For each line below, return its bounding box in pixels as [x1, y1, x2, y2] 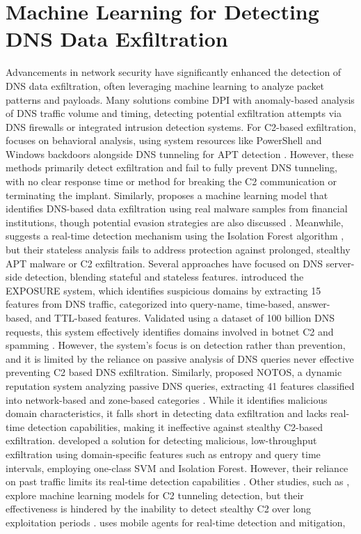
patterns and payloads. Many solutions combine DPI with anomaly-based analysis [6, 92, 355, 107]
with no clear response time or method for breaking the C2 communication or [6, 174, 337, 189]
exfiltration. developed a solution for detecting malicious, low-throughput [6, 433, 317, 448]
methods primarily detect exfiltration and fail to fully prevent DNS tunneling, [6, 160, 337, 175]
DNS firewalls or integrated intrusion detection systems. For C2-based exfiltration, [6, 119, 356, 134]
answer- [298, 297, 330, 311]
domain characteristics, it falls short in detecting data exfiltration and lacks [6, 406, 328, 421]
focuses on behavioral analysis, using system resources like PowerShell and [6, 133, 322, 148]
